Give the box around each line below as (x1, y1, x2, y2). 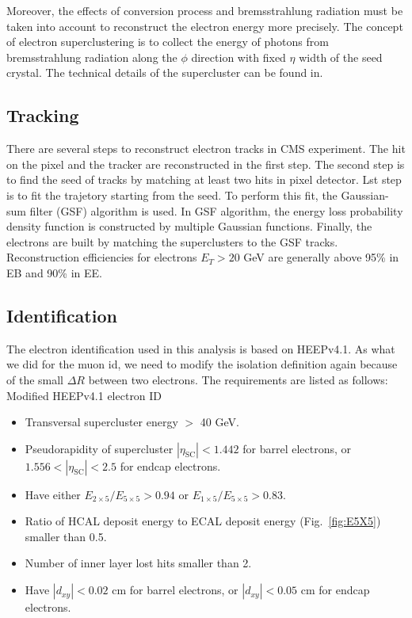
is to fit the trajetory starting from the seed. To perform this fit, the (6, 186, 338, 203)
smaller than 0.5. (25, 528, 107, 544)
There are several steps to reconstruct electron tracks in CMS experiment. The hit (6, 140, 406, 157)
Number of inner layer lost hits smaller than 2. (25, 555, 252, 571)
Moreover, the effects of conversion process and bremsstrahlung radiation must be (6, 2, 403, 18)
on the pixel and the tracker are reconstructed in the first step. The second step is (6, 155, 405, 172)
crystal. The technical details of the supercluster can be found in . (6, 64, 323, 81)
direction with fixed (191, 48, 286, 65)
